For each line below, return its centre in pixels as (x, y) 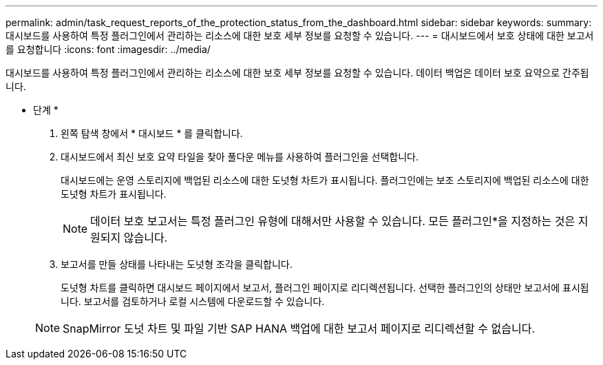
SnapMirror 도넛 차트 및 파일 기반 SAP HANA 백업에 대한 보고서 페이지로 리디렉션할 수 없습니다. (299, 328)
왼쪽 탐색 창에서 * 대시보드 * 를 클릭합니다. (152, 133)
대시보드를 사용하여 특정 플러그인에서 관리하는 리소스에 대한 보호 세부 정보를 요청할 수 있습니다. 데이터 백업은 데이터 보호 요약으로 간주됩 (297, 73)
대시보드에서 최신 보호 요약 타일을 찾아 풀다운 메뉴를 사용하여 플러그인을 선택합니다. (240, 157)
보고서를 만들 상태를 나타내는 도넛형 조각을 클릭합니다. (177, 264)
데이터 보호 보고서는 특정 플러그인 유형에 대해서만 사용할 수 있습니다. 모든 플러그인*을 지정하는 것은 (333, 221)
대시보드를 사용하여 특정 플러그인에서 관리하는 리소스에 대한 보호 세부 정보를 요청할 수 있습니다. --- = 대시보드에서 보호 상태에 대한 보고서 (300, 35)
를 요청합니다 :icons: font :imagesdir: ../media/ (108, 49)
